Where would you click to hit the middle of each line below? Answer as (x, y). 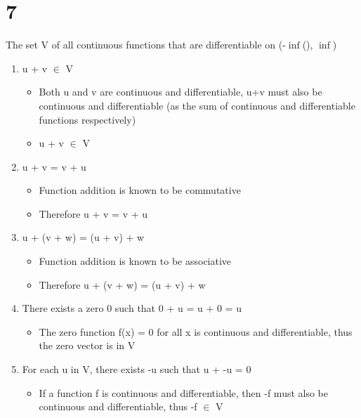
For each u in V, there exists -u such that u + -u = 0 (137, 369)
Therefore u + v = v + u (93, 213)
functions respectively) (87, 119)
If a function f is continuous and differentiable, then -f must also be (184, 392)
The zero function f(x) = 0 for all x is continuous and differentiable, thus (196, 331)
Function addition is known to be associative (135, 261)
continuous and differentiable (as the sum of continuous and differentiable (197, 105)
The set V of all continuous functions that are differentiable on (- (146, 45)
